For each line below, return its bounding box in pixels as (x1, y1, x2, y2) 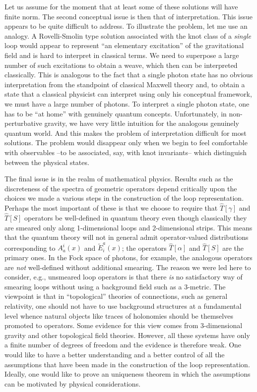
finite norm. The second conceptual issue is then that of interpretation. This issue (4, 11, 253, 21)
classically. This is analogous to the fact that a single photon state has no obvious (4, 69, 253, 80)
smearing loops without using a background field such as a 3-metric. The (4, 281, 226, 291)
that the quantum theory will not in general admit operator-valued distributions (4, 232, 249, 242)
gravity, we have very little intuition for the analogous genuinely (44, 118, 239, 128)
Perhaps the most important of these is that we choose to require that (4, 203, 218, 213)
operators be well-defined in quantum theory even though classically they (24, 212, 247, 223)
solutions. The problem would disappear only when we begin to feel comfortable (4, 137, 248, 148)
